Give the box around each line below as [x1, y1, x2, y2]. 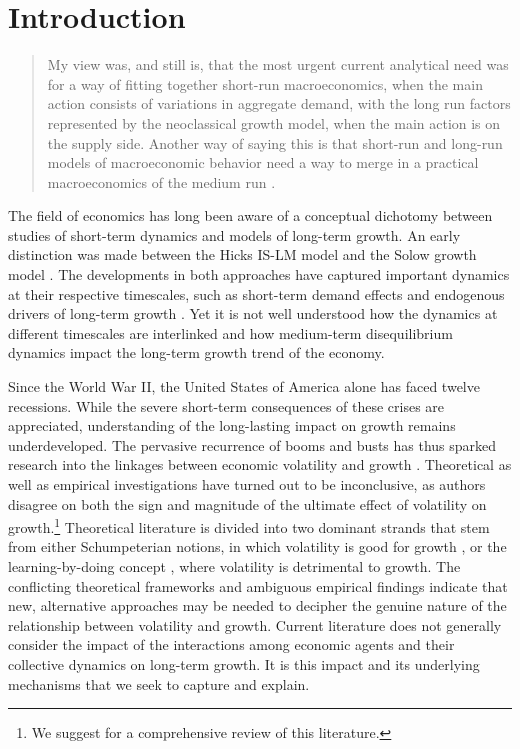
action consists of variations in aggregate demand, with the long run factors [47, 93, 511, 114]
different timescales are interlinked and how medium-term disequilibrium [8, 322, 453, 343]
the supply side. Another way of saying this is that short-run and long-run [47, 132, 503, 153]
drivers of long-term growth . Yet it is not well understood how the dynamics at [8, 303, 498, 324]
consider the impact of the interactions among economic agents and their [8, 634, 455, 655]
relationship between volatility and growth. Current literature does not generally [8, 614, 502, 635]
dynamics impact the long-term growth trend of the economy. [8, 342, 385, 363]
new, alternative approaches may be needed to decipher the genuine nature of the [8, 595, 507, 616]
